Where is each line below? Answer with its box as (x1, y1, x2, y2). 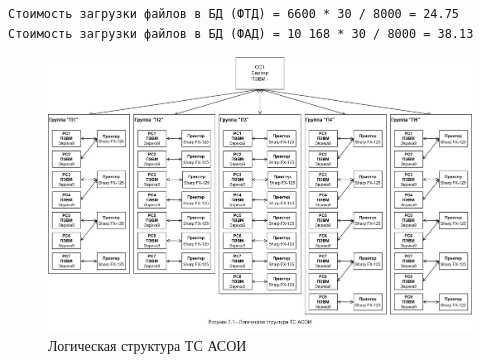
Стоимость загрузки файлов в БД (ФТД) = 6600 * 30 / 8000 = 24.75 (8, 7, 460, 21)
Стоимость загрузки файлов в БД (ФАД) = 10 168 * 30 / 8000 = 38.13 (8, 26, 474, 41)
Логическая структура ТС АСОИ (48, 334, 247, 355)
